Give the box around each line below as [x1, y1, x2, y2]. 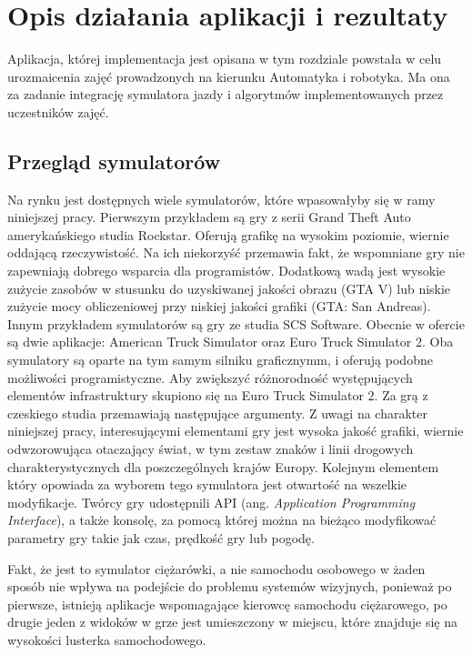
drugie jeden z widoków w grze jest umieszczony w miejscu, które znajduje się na [7, 612, 458, 631]
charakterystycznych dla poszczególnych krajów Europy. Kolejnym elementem [7, 457, 439, 476]
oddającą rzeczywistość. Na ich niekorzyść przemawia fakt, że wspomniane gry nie [7, 243, 465, 262]
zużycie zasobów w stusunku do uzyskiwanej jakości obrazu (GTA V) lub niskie [7, 278, 451, 297]
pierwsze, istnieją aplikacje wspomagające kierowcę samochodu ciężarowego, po [7, 594, 447, 613]
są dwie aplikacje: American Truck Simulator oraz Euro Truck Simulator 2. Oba [7, 332, 454, 351]
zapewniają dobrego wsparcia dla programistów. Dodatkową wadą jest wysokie [7, 261, 446, 280]
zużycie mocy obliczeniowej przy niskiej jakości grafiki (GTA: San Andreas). [7, 297, 431, 316]
